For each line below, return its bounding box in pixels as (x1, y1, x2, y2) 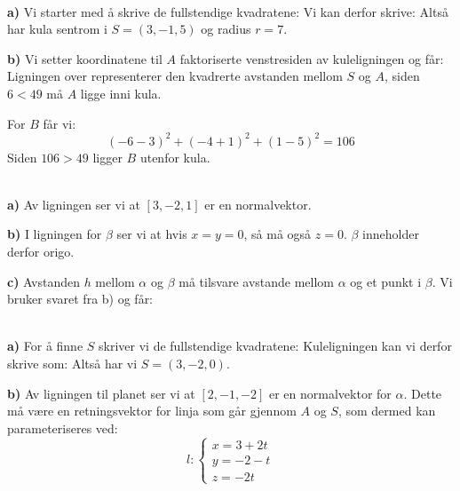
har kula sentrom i (7, 20, 107, 38)
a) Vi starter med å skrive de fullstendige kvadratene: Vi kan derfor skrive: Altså (7, 2, 448, 20)
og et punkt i (350, 272, 422, 290)
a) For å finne (7, 337, 83, 355)
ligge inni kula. (80, 83, 162, 102)
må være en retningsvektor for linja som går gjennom (7, 401, 297, 420)
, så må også (243, 225, 312, 243)
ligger (92, 147, 123, 166)
